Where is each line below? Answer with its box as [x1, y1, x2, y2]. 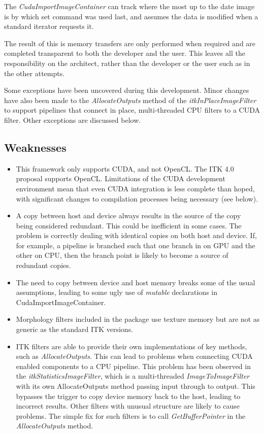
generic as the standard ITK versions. [16, 324, 134, 335]
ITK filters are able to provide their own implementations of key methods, [16, 341, 247, 351]
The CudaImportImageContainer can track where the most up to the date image [4, 1, 255, 11]
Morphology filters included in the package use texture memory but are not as [16, 314, 260, 324]
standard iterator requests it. [4, 21, 94, 31]
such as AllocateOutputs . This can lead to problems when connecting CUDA [16, 351, 253, 361]
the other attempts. [4, 68, 65, 78]
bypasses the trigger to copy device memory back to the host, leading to [16, 390, 241, 401]
